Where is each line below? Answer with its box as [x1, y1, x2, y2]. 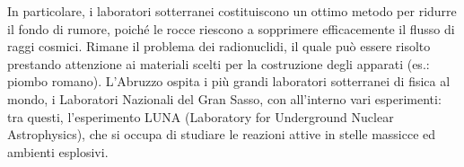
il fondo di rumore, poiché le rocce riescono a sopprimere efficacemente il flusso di [7, 19, 455, 38]
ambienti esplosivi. [7, 142, 109, 161]
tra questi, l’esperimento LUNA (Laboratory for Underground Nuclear [7, 107, 394, 126]
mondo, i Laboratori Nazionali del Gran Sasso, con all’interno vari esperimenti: [7, 89, 442, 108]
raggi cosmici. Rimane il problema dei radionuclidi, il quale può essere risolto [7, 37, 431, 56]
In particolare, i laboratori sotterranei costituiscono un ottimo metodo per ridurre [7, 2, 457, 20]
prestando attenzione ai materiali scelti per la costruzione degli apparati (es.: [7, 54, 430, 73]
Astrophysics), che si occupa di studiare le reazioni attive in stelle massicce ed [7, 125, 436, 144]
